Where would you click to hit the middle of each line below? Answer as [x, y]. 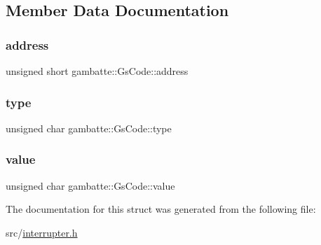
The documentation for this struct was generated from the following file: [161, 209]
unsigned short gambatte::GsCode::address [97, 71]
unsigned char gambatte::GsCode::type [89, 128]
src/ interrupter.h [42, 232]
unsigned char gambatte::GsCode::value [90, 185]
